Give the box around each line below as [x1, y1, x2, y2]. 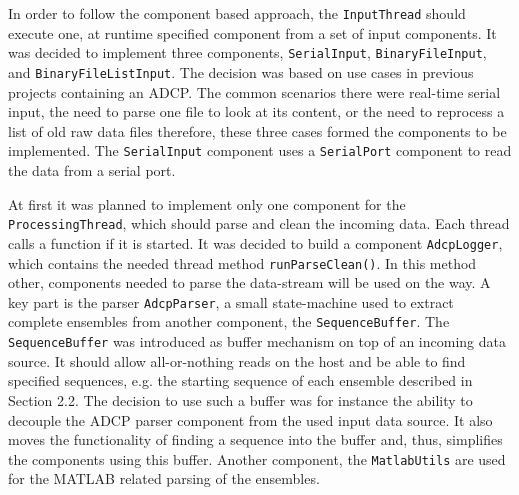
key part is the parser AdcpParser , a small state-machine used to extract [8, 291, 454, 312]
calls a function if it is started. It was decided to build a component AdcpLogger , [8, 232, 503, 253]
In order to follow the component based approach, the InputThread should [8, 3, 466, 23]
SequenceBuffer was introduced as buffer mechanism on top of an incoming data [8, 331, 506, 352]
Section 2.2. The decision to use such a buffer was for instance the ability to [8, 389, 473, 410]
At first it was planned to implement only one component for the [8, 193, 406, 214]
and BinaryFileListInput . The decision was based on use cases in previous [8, 61, 474, 82]
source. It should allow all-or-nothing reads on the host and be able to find [8, 350, 466, 371]
